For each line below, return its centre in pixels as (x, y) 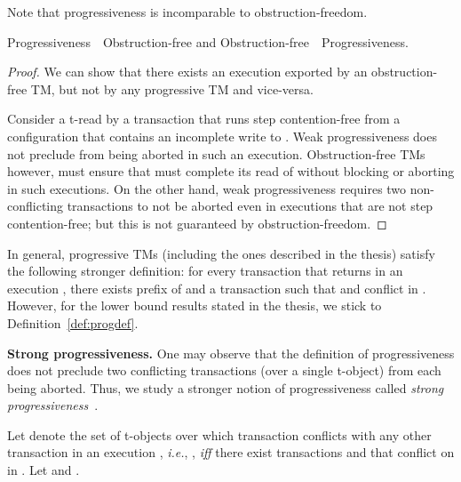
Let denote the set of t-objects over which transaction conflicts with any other (219, 434)
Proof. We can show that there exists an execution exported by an (187, 72)
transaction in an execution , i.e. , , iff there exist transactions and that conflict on (231, 452)
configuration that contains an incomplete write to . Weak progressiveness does (222, 136)
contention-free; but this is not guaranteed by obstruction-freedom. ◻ (197, 223)
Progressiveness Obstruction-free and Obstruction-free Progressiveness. (208, 41)
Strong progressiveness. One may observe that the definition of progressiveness (231, 353)
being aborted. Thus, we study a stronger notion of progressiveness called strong (226, 387)
